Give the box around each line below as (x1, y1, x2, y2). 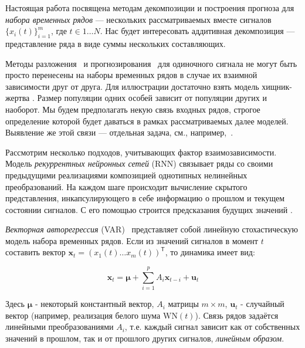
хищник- (262, 80, 292, 92)
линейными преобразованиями (5, 320, 114, 333)
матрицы (168, 298, 199, 310)
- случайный (240, 298, 284, 310)
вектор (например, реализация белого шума (5, 309, 161, 321)
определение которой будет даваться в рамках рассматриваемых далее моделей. (5, 114, 289, 127)
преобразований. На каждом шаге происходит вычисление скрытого (5, 180, 248, 192)
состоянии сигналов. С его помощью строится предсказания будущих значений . (5, 203, 293, 215)
